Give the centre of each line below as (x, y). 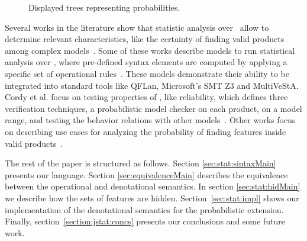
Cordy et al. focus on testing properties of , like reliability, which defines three (146, 97)
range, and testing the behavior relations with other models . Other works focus (150, 120)
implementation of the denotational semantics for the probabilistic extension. (144, 209)
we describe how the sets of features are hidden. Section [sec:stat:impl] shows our (152, 197)
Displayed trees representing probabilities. (104, 7)
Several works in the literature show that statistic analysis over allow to (137, 27)
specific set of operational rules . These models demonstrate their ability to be (147, 73)
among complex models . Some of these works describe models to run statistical (150, 50)
